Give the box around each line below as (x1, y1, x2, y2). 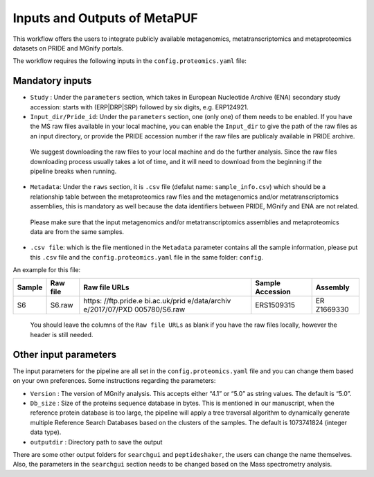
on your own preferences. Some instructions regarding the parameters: (12, 377, 216, 385)
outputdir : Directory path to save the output (30, 438, 163, 446)
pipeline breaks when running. (30, 167, 117, 175)
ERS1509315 (255, 300, 296, 310)
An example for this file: (12, 266, 81, 274)
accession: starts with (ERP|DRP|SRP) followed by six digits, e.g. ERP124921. (30, 102, 249, 111)
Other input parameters (12, 348, 117, 360)
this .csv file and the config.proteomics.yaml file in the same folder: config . (30, 253, 263, 261)
